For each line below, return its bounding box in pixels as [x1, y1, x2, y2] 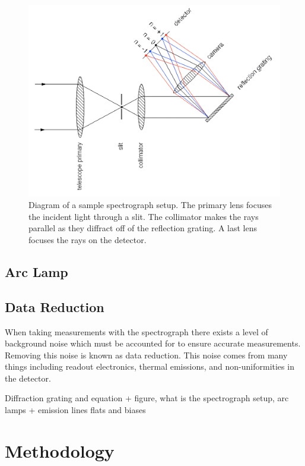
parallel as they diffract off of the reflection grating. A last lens [28, 222, 257, 234]
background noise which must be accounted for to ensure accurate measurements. [5, 337, 301, 349]
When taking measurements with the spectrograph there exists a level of [5, 325, 268, 338]
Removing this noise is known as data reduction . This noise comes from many [5, 348, 288, 361]
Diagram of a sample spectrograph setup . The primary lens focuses [28, 199, 272, 211]
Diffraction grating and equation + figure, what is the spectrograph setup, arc [5, 392, 289, 404]
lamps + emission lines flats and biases [5, 404, 146, 416]
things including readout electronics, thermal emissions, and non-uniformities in [5, 360, 294, 373]
